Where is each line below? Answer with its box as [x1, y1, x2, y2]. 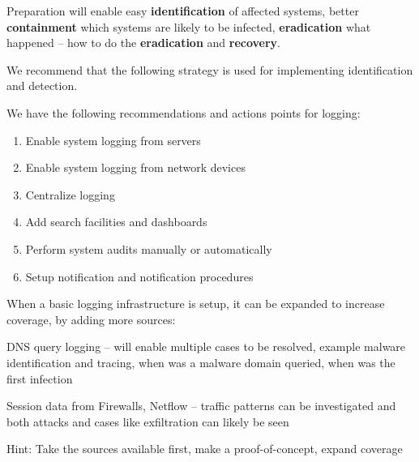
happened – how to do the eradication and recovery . [6, 34, 281, 51]
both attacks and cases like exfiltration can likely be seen [6, 413, 289, 430]
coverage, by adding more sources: [6, 310, 176, 327]
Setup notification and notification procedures [25, 267, 254, 284]
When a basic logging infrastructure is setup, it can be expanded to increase [6, 295, 385, 312]
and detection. [6, 77, 78, 94]
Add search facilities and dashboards [25, 213, 207, 230]
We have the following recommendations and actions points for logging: [6, 104, 361, 121]
